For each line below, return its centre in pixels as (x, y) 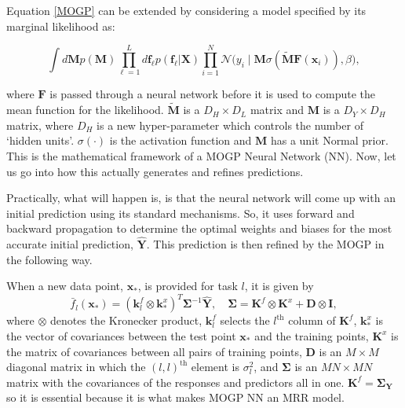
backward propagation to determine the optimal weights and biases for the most (199, 228)
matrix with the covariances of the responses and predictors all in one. (175, 382)
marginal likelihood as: (61, 26)
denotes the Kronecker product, (126, 320)
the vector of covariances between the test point (121, 335)
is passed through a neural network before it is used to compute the (212, 94)
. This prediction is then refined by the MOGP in (265, 244)
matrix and (277, 110)
